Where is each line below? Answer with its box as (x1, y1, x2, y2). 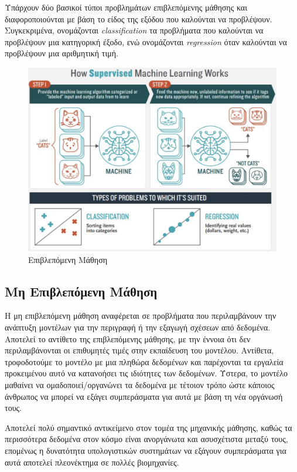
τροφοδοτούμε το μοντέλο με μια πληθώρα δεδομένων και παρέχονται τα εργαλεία (5, 355, 284, 368)
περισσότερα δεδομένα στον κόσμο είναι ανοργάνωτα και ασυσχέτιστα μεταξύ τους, (5, 433, 288, 445)
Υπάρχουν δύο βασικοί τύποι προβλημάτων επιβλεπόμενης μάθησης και (5, 1, 247, 13)
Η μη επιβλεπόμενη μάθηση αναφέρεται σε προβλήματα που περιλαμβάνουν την (5, 309, 276, 322)
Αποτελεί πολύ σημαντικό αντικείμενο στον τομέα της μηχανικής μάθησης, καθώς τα (5, 421, 292, 433)
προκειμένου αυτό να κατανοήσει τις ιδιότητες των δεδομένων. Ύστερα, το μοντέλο (5, 367, 288, 379)
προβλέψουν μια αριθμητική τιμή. (5, 47, 118, 59)
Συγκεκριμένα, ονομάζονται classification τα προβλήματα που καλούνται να (5, 24, 264, 36)
